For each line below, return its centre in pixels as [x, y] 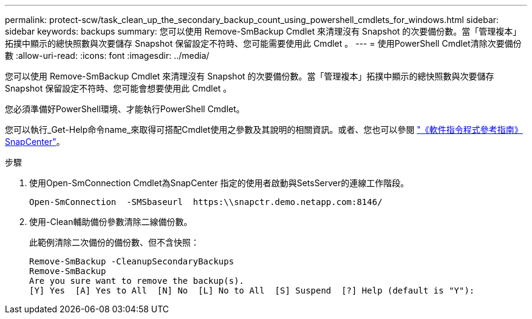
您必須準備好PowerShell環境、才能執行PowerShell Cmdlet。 [125, 109]
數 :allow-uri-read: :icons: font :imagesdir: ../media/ [107, 55]
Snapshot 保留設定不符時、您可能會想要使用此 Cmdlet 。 [118, 88]
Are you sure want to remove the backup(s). [137, 281]
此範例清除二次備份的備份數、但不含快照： [114, 242]
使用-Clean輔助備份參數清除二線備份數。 [111, 222]
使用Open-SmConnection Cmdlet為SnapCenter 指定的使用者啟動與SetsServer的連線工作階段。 [219, 183]
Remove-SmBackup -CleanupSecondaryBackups [132, 261]
